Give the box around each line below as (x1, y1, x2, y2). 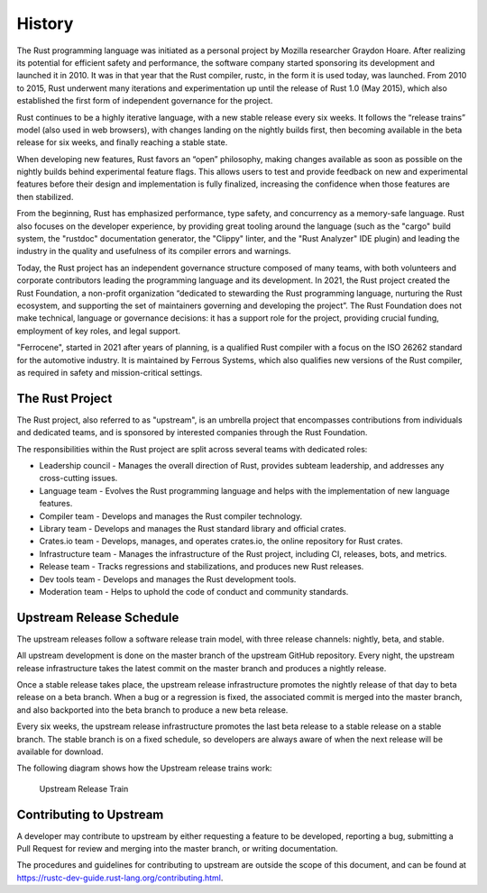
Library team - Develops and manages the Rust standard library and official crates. (39, 523, 346, 533)
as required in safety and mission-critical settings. (16, 367, 203, 378)
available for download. (16, 746, 104, 757)
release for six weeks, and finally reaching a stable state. (16, 137, 228, 148)
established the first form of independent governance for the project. (16, 96, 273, 106)
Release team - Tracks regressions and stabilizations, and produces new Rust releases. (39, 561, 364, 572)
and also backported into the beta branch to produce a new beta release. (16, 704, 289, 715)
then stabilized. (16, 191, 74, 202)
